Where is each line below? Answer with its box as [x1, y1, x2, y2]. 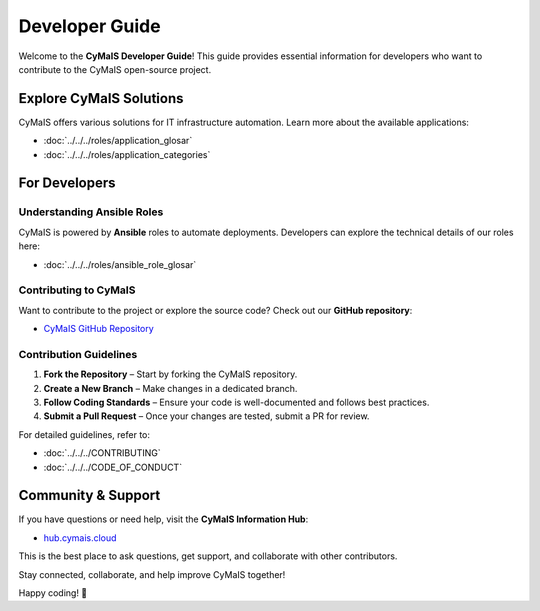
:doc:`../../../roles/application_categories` [43, 148, 211, 160]
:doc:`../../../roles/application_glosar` [43, 135, 193, 147]
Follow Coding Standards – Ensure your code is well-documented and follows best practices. [43, 396, 430, 409]
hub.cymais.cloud [43, 531, 117, 544]
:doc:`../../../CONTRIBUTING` [43, 447, 161, 459]
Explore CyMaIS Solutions [18, 90, 184, 107]
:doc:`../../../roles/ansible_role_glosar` [43, 258, 197, 270]
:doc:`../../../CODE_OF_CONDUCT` [43, 461, 183, 473]
